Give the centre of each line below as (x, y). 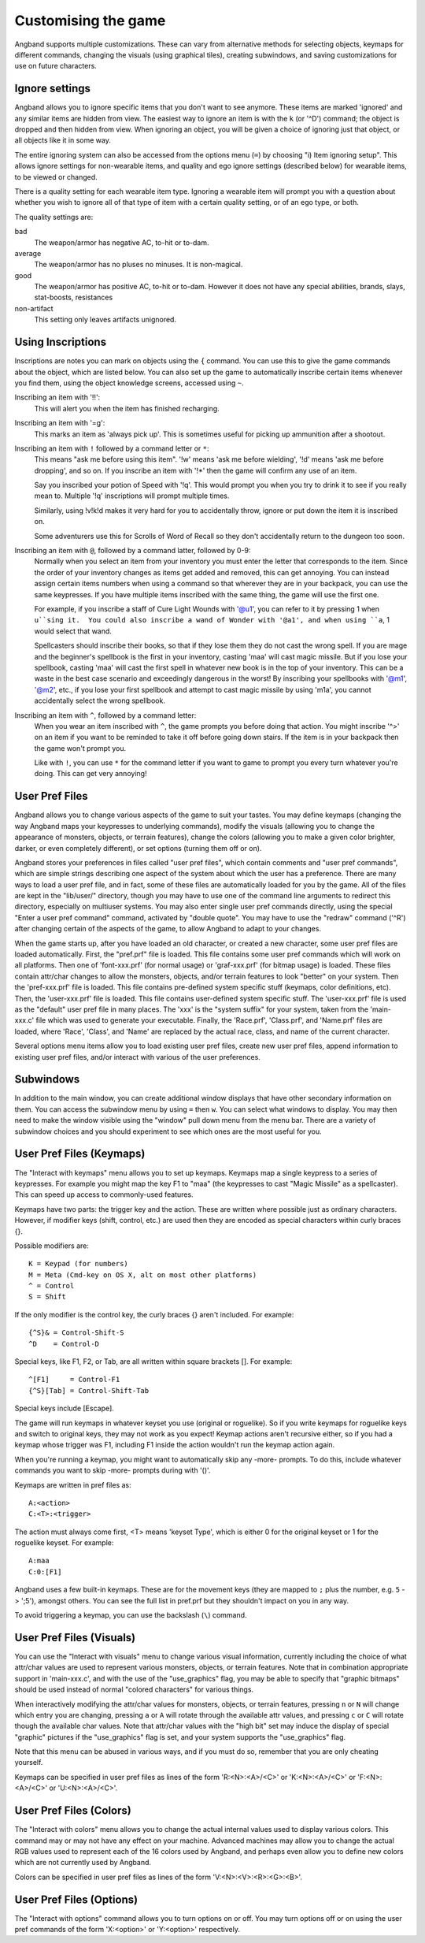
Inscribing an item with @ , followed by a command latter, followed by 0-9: (133, 551)
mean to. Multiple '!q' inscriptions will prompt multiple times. (132, 496)
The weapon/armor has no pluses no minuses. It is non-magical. (139, 265)
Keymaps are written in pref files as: (73, 1484)
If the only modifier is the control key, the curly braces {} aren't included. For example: (154, 1314)
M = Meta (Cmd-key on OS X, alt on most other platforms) (143, 1275)
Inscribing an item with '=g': (60, 423)
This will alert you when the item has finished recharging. (127, 408)
